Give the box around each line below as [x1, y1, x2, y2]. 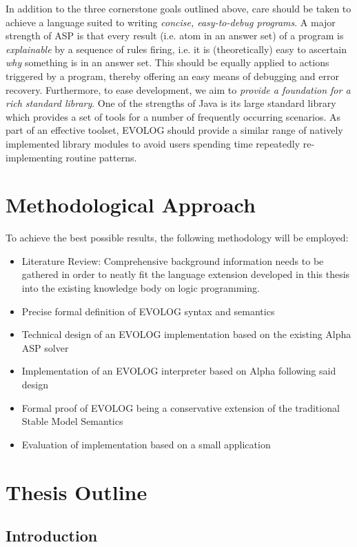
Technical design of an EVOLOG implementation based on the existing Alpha [21, 327, 351, 341]
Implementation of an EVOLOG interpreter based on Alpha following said [21, 364, 336, 378]
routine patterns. [65, 150, 137, 164]
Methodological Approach [6, 190, 256, 219]
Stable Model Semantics [21, 414, 123, 428]
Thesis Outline [6, 477, 147, 506]
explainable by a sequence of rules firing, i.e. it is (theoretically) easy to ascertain [6, 41, 347, 56]
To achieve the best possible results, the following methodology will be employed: [6, 230, 349, 245]
